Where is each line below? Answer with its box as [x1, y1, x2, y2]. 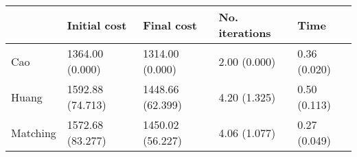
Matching [11, 124, 56, 141]
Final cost [143, 16, 198, 33]
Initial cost [67, 16, 127, 33]
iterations [218, 25, 271, 40]
